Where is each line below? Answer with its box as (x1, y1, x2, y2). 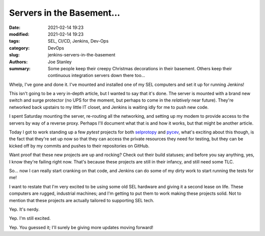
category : (9, 45, 30, 51)
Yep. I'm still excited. (9, 215, 51, 221)
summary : (9, 65, 31, 71)
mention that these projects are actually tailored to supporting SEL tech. (9, 197, 155, 203)
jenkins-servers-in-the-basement (48, 52, 115, 58)
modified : (9, 31, 29, 37)
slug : (9, 52, 20, 58)
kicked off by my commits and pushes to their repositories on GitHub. (9, 143, 150, 149)
